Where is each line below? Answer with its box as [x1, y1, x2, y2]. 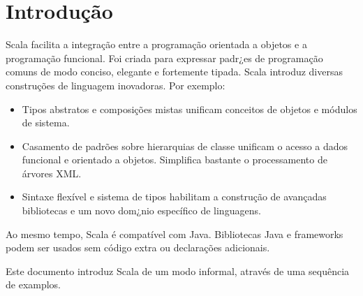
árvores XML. [22, 165, 82, 180]
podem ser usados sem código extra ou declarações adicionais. [6, 240, 270, 255]
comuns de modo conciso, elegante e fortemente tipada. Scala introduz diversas [6, 64, 343, 79]
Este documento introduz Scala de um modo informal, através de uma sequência [6, 263, 350, 278]
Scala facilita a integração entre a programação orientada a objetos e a [6, 37, 307, 52]
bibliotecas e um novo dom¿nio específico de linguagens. [22, 203, 261, 218]
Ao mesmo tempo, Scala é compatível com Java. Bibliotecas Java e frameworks [6, 226, 343, 241]
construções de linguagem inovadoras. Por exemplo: [6, 77, 225, 92]
